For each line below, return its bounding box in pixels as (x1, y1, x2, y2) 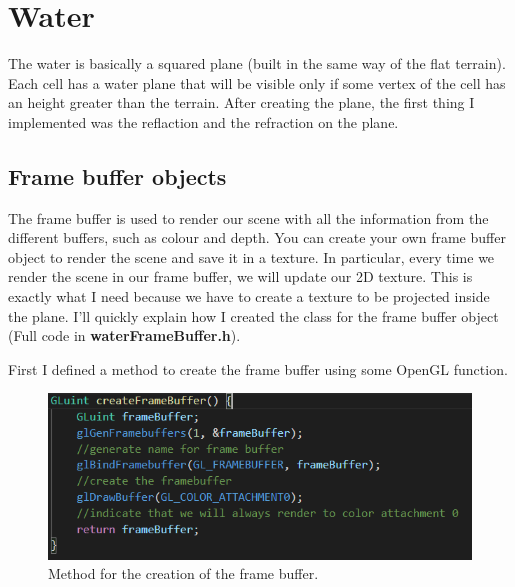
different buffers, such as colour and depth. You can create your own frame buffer (8, 227, 506, 248)
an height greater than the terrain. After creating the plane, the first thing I (8, 92, 475, 113)
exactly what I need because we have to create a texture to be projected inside (8, 286, 490, 307)
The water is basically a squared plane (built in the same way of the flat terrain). (8, 53, 506, 74)
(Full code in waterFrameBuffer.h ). (8, 325, 241, 346)
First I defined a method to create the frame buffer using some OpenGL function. (8, 358, 508, 379)
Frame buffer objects (8, 160, 227, 191)
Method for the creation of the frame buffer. (48, 563, 319, 584)
